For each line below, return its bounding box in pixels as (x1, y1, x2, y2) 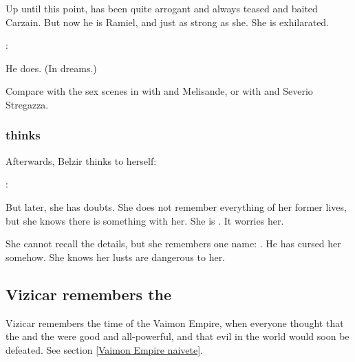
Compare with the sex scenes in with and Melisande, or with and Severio (6, 84, 313, 98)
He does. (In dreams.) (6, 60, 97, 75)
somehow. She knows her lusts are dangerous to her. (6, 249, 226, 264)
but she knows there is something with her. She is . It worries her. (6, 213, 284, 227)
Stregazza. (6, 97, 49, 111)
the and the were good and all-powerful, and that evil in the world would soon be (6, 329, 349, 343)
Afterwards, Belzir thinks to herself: (6, 153, 157, 168)
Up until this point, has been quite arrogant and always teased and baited (6, 1, 318, 15)
